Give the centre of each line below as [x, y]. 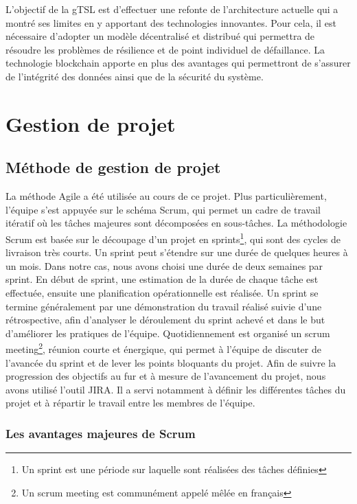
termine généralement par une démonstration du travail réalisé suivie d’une [164, 306]
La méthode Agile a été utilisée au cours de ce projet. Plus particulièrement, [166, 196]
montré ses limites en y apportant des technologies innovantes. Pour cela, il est [171, 22]
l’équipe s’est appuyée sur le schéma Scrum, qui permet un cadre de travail [163, 209]
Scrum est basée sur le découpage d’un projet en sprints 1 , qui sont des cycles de [173, 238]
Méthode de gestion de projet [113, 167]
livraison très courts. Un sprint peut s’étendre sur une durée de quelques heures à [177, 252]
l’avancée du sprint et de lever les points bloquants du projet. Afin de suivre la [171, 362]
